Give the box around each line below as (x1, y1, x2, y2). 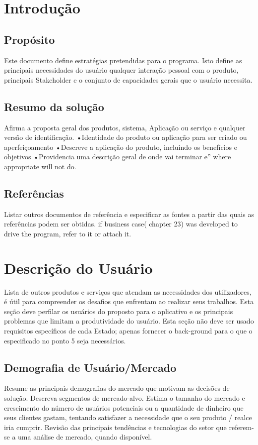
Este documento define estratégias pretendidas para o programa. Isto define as (4, 55, 242, 65)
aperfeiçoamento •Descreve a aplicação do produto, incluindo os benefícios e (4, 141, 237, 152)
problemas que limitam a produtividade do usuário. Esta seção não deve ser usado (4, 316, 254, 326)
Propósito (4, 31, 55, 47)
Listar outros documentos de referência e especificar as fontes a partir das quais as (4, 209, 254, 219)
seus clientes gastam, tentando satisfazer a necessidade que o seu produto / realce (4, 412, 252, 423)
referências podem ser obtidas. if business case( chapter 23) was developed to (4, 219, 238, 229)
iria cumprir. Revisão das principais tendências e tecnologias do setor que (4, 422, 227, 432)
